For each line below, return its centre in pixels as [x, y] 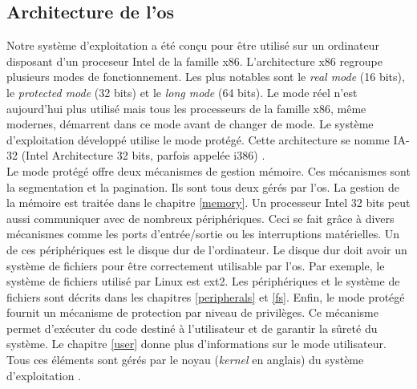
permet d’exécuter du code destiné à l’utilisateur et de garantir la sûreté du [192, 328]
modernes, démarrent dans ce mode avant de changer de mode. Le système [190, 124]
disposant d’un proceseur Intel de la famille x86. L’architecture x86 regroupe [194, 61]
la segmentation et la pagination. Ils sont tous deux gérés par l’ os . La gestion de [203, 186]
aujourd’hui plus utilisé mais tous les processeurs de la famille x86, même [186, 108]
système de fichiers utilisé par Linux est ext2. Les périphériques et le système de [203, 281]
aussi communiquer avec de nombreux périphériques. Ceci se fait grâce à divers [200, 218]
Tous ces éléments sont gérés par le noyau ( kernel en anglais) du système [185, 360]
